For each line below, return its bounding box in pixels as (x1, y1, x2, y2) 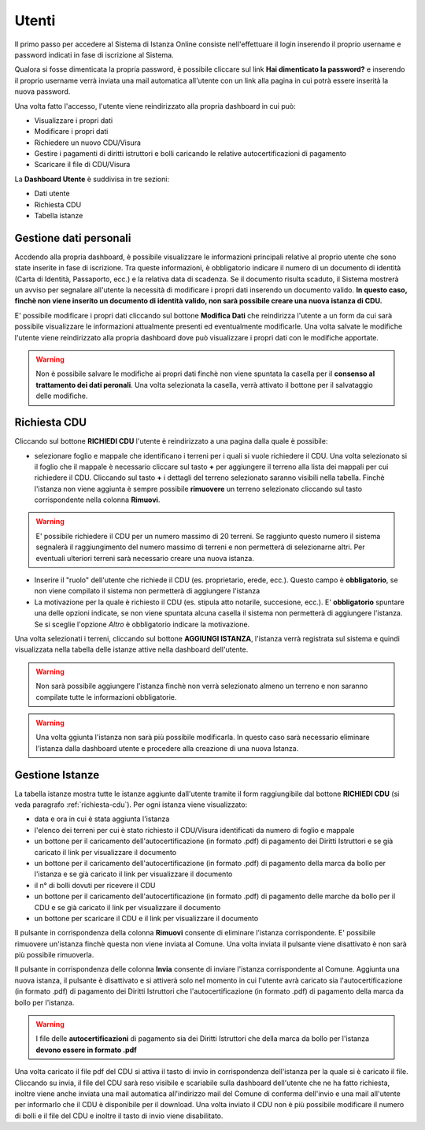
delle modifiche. (35, 391, 88, 401)
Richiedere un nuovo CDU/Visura (34, 138, 142, 147)
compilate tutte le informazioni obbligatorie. (35, 692, 177, 701)
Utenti (14, 12, 56, 29)
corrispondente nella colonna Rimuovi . (34, 495, 161, 504)
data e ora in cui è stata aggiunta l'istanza (34, 814, 170, 823)
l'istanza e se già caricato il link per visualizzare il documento (34, 869, 233, 879)
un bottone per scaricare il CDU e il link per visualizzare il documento (34, 913, 259, 923)
